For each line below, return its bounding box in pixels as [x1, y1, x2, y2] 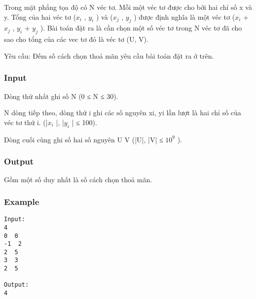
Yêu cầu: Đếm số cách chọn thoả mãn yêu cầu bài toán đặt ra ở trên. [4, 50, 214, 61]
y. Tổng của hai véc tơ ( [4, 11, 76, 22]
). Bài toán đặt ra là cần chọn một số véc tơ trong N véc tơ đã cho [40, 23, 242, 33]
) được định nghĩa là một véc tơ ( [134, 11, 235, 22]
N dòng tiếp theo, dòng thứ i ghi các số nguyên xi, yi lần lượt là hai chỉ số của [4, 107, 241, 118]
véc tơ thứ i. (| [4, 117, 48, 127]
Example [4, 195, 39, 207]
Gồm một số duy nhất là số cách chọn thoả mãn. [4, 174, 152, 185]
